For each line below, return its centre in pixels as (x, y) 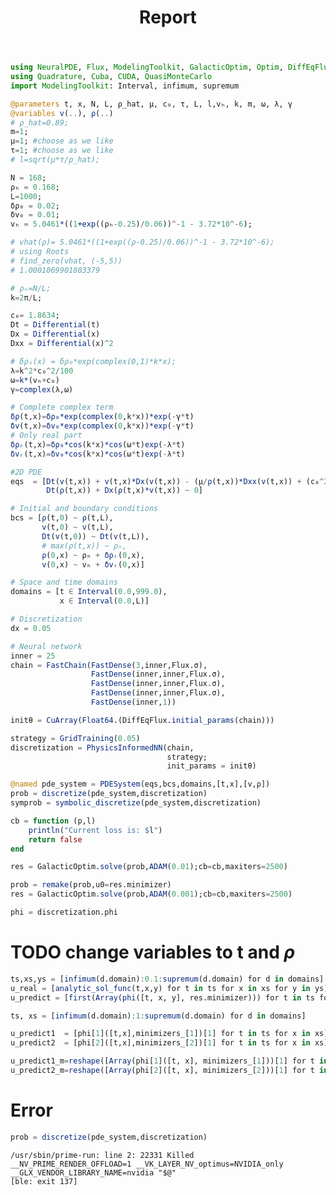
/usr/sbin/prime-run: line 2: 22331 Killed (102, 1155)
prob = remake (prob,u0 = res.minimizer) (91, 885)
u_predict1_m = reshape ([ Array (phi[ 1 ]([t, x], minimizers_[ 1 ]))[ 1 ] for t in (169, 1061)
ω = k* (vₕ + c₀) (35, 380)
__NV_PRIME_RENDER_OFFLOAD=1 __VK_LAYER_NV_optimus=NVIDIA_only (147, 1164)
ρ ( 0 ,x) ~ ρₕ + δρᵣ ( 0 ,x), (93, 555)
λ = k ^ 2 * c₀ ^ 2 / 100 (42, 371)
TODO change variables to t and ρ (153, 952)
